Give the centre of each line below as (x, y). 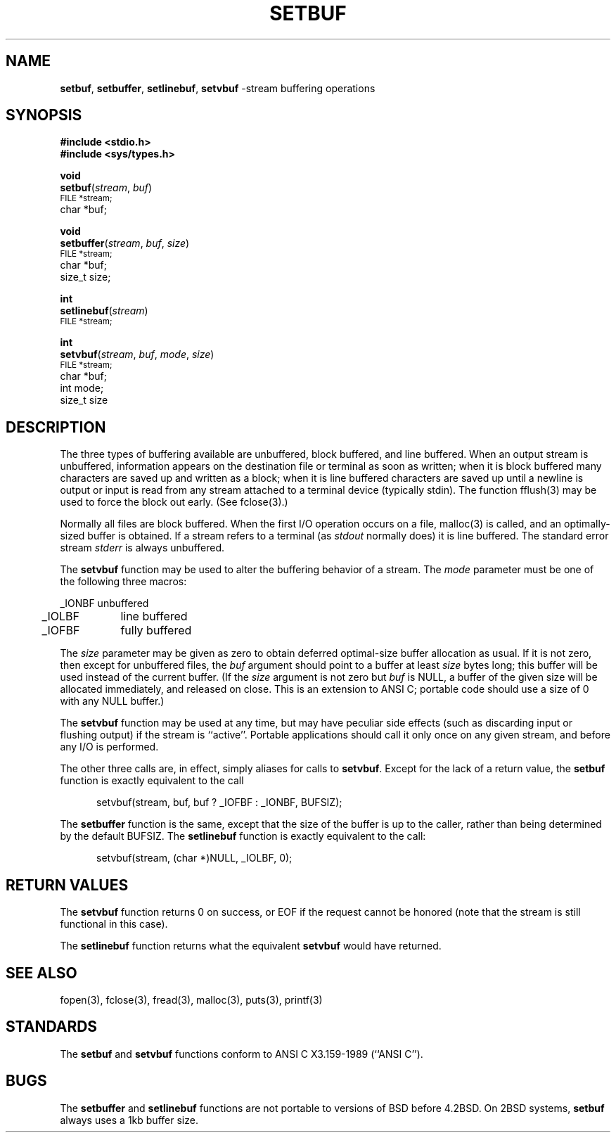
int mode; (82, 388)
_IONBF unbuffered (104, 603)
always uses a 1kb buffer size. (129, 1120)
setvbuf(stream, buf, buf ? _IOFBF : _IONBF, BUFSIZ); (219, 803)
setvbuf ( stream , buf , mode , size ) (137, 354)
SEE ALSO (41, 973)
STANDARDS (52, 1027)
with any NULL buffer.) (112, 701)
